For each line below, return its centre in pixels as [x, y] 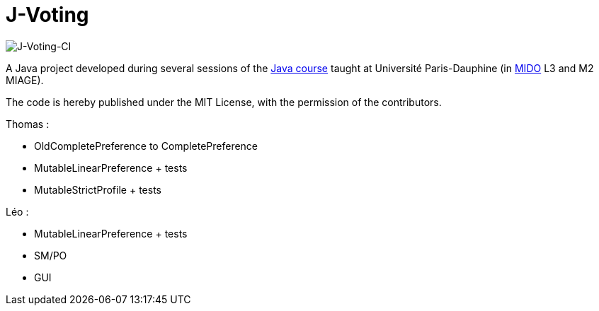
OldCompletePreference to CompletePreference [146, 146]
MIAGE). [25, 80]
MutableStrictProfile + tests [98, 189]
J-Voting [47, 15]
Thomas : [28, 124]
